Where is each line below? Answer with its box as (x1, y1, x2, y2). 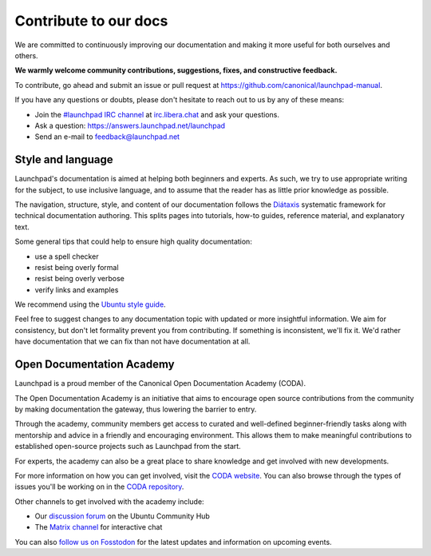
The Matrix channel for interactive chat (34, 522, 163, 532)
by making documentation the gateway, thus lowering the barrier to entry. (14, 404, 257, 414)
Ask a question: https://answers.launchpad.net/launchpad (34, 121, 226, 130)
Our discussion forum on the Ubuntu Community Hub (34, 511, 211, 521)
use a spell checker (34, 252, 99, 261)
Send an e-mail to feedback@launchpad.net (34, 132, 180, 141)
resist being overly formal (34, 262, 119, 272)
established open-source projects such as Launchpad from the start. (14, 442, 241, 451)
